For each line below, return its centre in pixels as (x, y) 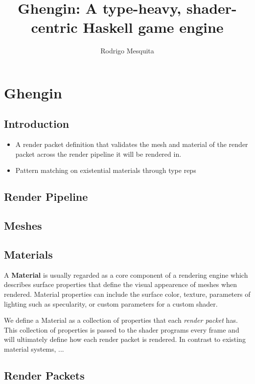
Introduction (37, 124)
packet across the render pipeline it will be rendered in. (98, 154)
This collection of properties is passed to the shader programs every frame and (122, 329)
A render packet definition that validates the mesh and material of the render (132, 144)
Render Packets (44, 375)
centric (54, 27)
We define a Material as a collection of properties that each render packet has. (121, 320)
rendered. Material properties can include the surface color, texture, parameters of (127, 294)
